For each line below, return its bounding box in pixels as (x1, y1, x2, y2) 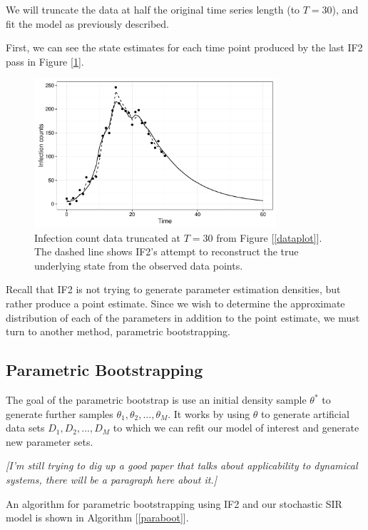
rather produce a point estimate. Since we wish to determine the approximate (6, 296, 345, 311)
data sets (6, 420, 45, 435)
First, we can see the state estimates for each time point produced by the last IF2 (6, 40, 363, 55)
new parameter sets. (6, 434, 93, 449)
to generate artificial (261, 406, 349, 421)
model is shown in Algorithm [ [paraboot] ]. (6, 510, 189, 525)
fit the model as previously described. (6, 16, 169, 31)
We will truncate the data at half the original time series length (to (6, 2, 300, 16)
